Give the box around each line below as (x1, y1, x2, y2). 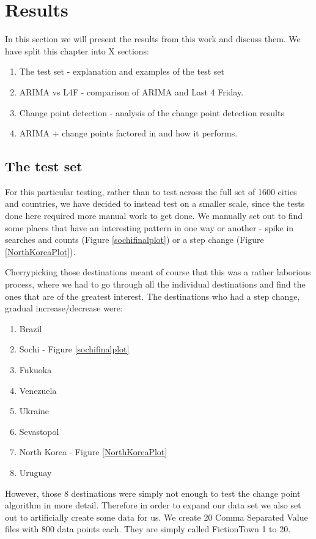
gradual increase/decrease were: (5, 302, 123, 314)
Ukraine (19, 404, 50, 417)
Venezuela (19, 384, 57, 396)
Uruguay (19, 466, 52, 478)
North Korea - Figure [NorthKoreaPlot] (19, 445, 167, 458)
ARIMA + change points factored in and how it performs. (19, 127, 238, 139)
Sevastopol (19, 425, 59, 437)
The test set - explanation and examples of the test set (19, 65, 224, 78)
